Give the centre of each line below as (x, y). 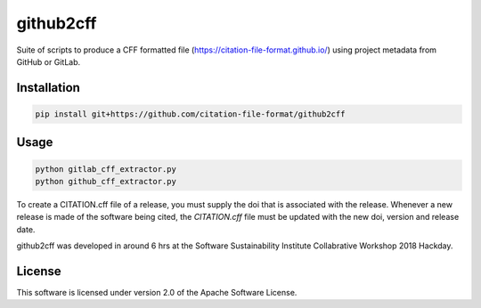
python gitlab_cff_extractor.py (106, 169)
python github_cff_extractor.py (106, 181)
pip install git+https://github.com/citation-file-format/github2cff (190, 114)
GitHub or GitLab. (49, 61)
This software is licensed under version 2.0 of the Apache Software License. (157, 292)
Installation (48, 88)
